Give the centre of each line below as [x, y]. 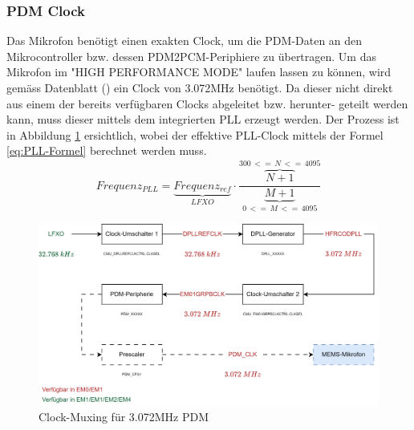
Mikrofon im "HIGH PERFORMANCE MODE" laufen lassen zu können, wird [199, 72]
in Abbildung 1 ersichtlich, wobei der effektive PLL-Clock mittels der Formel [195, 134]
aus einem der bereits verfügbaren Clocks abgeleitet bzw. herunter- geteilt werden [207, 103]
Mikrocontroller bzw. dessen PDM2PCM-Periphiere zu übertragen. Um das [191, 56]
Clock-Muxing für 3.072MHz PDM [124, 416]
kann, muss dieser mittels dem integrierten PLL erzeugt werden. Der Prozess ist [203, 119]
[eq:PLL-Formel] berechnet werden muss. [107, 150]
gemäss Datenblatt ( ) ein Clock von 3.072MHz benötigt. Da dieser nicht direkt [200, 87]
